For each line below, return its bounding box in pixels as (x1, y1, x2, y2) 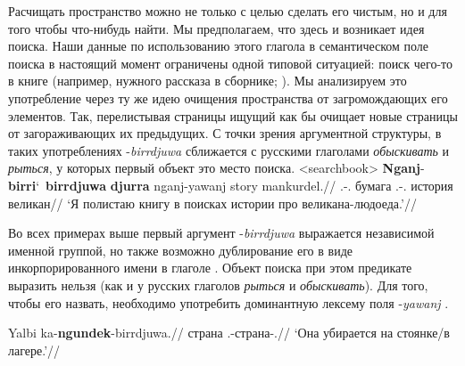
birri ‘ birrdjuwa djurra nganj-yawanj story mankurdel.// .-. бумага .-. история (8, 175, 453, 194)
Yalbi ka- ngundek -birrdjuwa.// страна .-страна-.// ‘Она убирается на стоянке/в (8, 323, 450, 342)
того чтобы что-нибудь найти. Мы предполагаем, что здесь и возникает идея (8, 19, 425, 37)
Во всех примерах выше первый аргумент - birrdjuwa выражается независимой (8, 224, 435, 242)
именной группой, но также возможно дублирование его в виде (8, 240, 353, 259)
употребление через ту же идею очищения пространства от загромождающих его (8, 88, 448, 107)
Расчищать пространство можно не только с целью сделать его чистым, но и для (8, 2, 447, 20)
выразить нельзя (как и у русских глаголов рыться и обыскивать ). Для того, (8, 275, 428, 294)
